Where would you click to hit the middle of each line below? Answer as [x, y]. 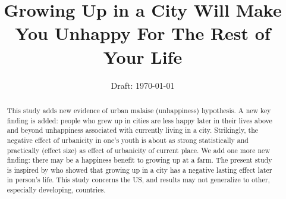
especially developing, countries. [56, 190]
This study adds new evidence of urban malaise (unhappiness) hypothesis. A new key [139, 110]
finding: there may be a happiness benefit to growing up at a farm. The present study [139, 160]
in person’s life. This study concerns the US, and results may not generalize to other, [138, 180]
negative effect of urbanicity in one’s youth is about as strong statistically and [128, 140]
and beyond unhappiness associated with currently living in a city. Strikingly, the [133, 130]
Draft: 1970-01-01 [143, 85]
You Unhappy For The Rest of [143, 33]
